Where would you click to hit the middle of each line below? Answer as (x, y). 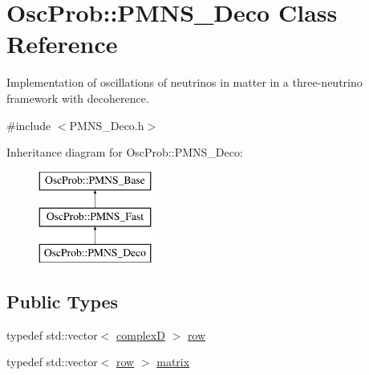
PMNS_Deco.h (107, 125)
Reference (62, 44)
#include (29, 125)
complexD (141, 334)
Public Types (63, 302)
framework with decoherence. (78, 98)
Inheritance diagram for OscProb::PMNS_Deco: (125, 152)
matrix (173, 362)
